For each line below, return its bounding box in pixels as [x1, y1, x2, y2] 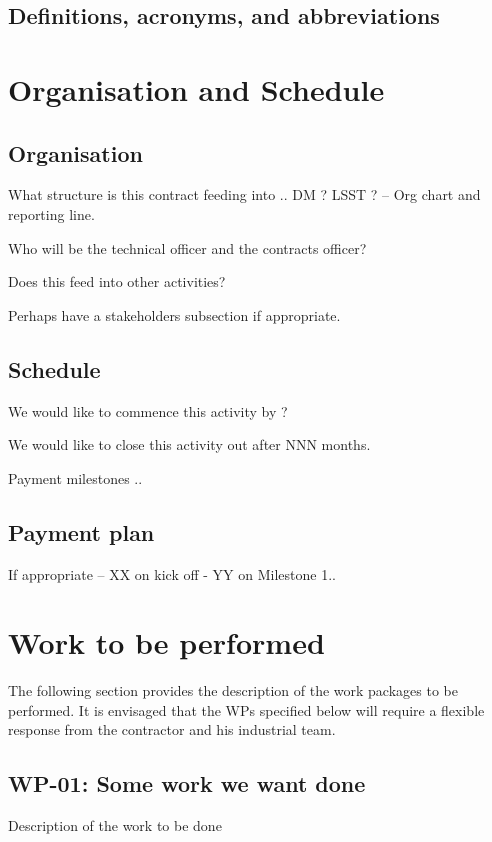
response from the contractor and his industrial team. [8, 719, 336, 740]
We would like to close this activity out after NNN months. [8, 434, 371, 455]
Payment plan [8, 516, 155, 547]
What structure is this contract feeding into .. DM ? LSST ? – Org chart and [8, 184, 481, 205]
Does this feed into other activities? [8, 271, 226, 292]
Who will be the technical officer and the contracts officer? [8, 237, 367, 258]
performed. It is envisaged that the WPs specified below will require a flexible [8, 699, 485, 720]
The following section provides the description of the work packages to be [8, 680, 458, 701]
